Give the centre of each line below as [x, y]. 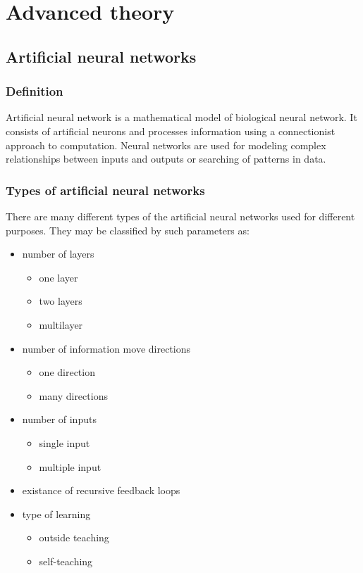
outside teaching [74, 537]
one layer [59, 277]
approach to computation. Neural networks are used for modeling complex [166, 145]
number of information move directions [106, 348]
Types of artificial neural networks [105, 190]
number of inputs [59, 419]
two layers [61, 301]
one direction [67, 372]
